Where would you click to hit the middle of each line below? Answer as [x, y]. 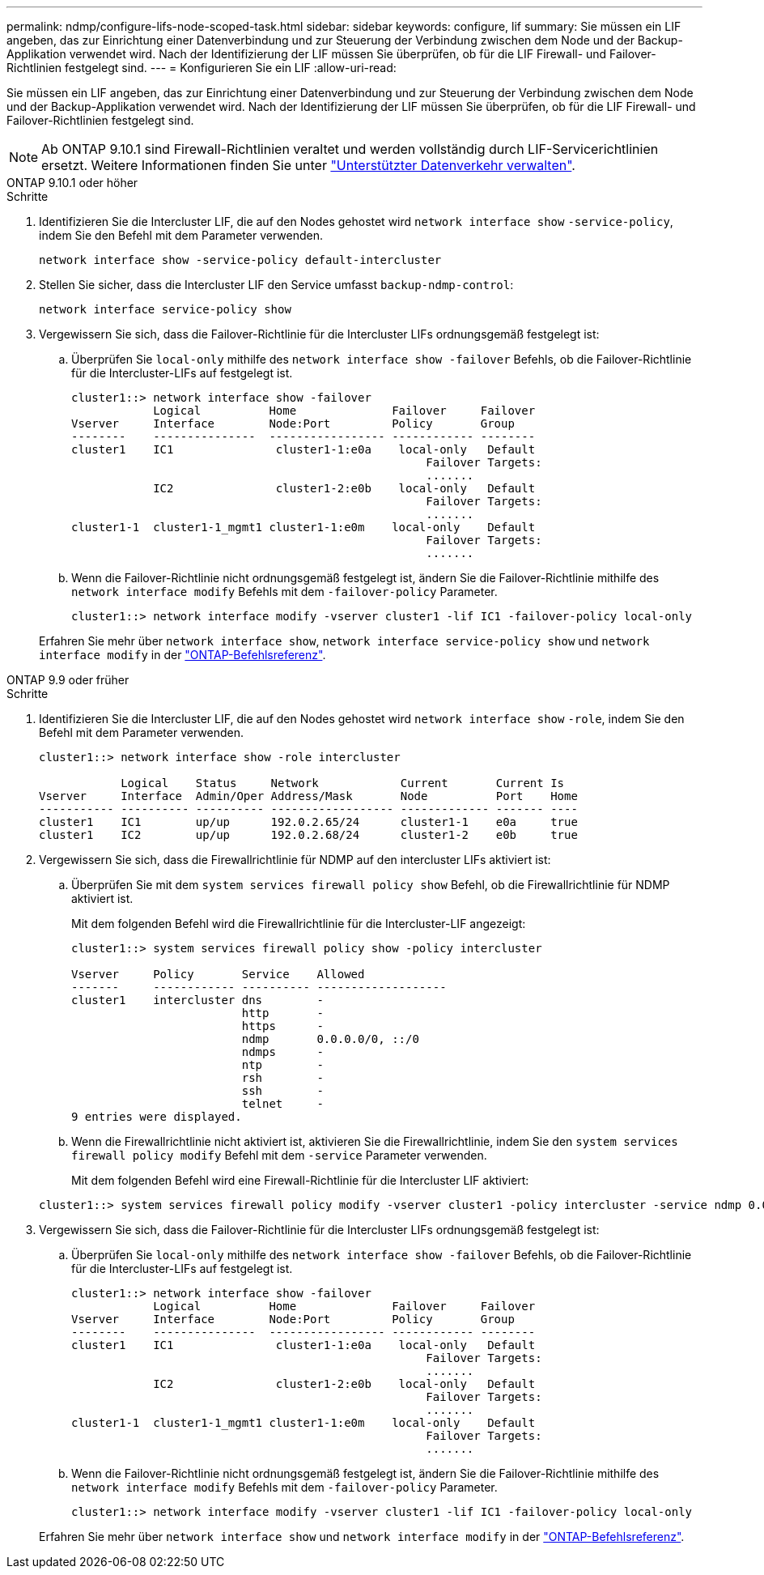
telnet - [282, 1104]
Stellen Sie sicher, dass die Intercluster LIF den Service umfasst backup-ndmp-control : [276, 285]
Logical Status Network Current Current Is [343, 783]
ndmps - [282, 1052]
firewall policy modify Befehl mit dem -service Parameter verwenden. [279, 1155]
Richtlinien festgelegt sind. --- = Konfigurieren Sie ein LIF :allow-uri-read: [202, 68]
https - [282, 1026]
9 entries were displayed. [157, 1117]
